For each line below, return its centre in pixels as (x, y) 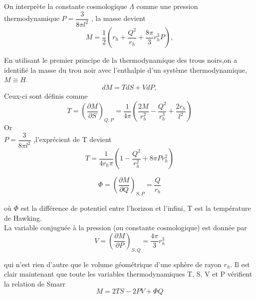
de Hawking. (23, 218)
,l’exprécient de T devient (73, 139)
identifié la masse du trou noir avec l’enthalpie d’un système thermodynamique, (126, 70)
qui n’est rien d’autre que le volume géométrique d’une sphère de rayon (113, 264)
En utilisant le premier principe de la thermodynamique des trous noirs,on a (121, 60)
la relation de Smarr (35, 283)
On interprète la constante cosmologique (66, 6)
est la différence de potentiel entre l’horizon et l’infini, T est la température (136, 208)
